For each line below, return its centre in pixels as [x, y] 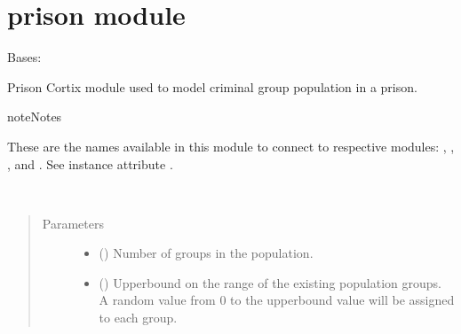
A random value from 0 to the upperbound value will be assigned [277, 300]
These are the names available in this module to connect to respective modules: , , [231, 146]
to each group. [138, 318]
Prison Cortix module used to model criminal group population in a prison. [212, 86]
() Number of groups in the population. [206, 253]
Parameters [73, 223]
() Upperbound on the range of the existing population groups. [270, 282]
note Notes [35, 117]
